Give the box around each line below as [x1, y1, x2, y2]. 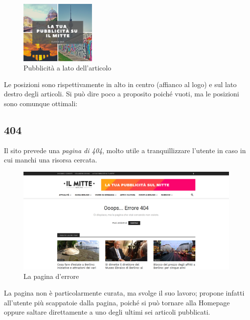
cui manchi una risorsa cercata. [4, 155, 97, 165]
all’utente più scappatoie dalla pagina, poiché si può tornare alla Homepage [4, 297, 230, 307]
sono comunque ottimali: [4, 98, 78, 109]
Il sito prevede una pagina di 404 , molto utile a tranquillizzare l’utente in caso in [4, 145, 246, 155]
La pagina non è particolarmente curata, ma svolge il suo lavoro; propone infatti [4, 287, 245, 297]
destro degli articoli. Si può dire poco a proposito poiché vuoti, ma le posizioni [4, 89, 239, 99]
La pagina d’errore [23, 271, 79, 281]
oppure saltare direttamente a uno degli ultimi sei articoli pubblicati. [4, 307, 210, 317]
